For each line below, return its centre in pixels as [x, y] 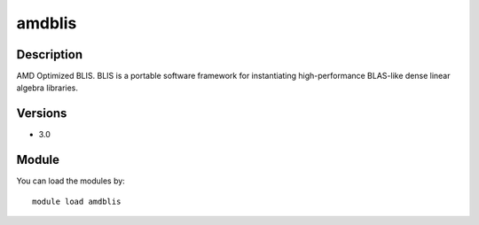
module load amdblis [77, 201]
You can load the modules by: [71, 181]
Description [50, 54]
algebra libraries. [47, 88]
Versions [42, 114]
